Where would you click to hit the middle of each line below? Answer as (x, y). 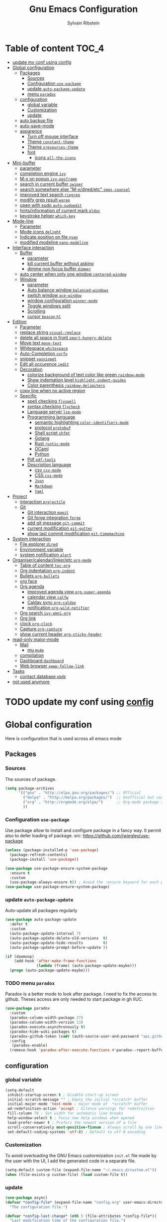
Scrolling (36, 311)
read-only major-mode (36, 639)
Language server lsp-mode (54, 412)
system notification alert (45, 555)
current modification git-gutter (60, 528)
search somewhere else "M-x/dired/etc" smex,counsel (75, 189)
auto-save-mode (37, 126)
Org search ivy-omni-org (45, 613)
